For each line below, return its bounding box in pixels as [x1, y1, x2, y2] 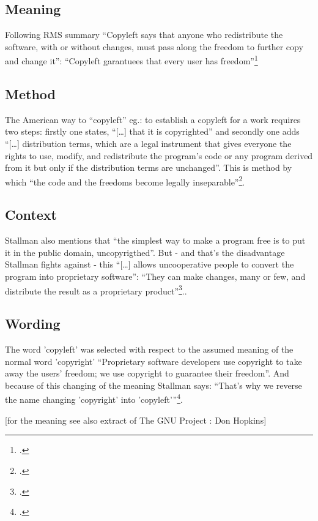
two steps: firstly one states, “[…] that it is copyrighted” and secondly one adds [5, 125, 300, 138]
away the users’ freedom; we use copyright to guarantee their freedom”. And [5, 367, 289, 380]
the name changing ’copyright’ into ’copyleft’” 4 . [5, 391, 183, 406]
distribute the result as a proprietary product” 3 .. [5, 282, 187, 297]
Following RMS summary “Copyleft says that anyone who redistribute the [5, 28, 283, 41]
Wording [5, 314, 61, 333]
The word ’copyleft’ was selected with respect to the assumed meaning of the [5, 343, 294, 356]
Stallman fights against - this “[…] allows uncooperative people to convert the [5, 258, 294, 271]
